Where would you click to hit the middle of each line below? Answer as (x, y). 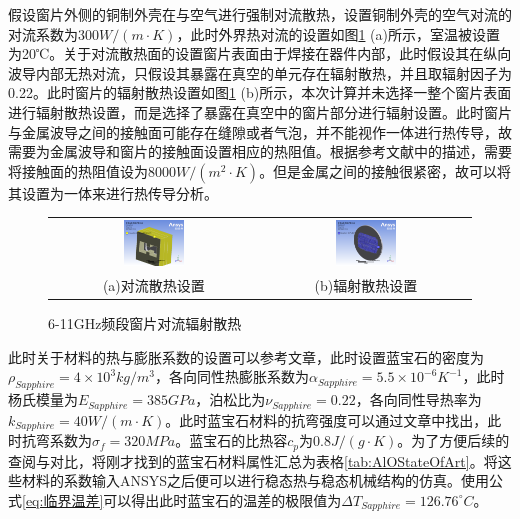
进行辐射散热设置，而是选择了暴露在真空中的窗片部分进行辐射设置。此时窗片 (260, 111)
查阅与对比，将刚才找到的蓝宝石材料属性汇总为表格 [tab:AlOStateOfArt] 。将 (253, 460)
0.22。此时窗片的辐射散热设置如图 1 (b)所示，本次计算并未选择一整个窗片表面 (260, 92)
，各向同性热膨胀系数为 (232, 376)
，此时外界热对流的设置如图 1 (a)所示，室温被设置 (338, 33)
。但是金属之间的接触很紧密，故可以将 (385, 170)
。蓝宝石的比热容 (231, 440)
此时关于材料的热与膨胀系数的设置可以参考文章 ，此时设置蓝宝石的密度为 (246, 356)
